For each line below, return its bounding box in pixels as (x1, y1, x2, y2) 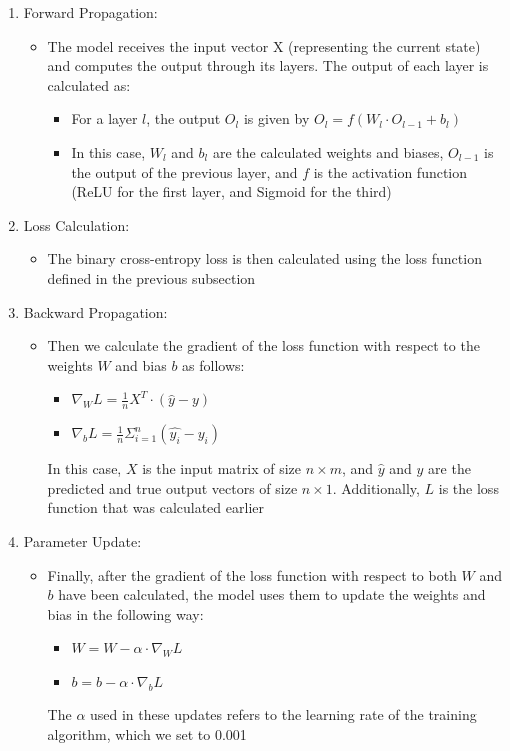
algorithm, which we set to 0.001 (47, 724, 247, 745)
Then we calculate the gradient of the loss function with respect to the (47, 335, 480, 356)
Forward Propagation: (23, 2, 158, 22)
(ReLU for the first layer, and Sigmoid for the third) (71, 181, 392, 202)
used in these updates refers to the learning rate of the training (90, 704, 477, 725)
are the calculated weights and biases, (212, 141, 444, 162)
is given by (243, 108, 310, 129)
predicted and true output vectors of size (47, 477, 298, 498)
